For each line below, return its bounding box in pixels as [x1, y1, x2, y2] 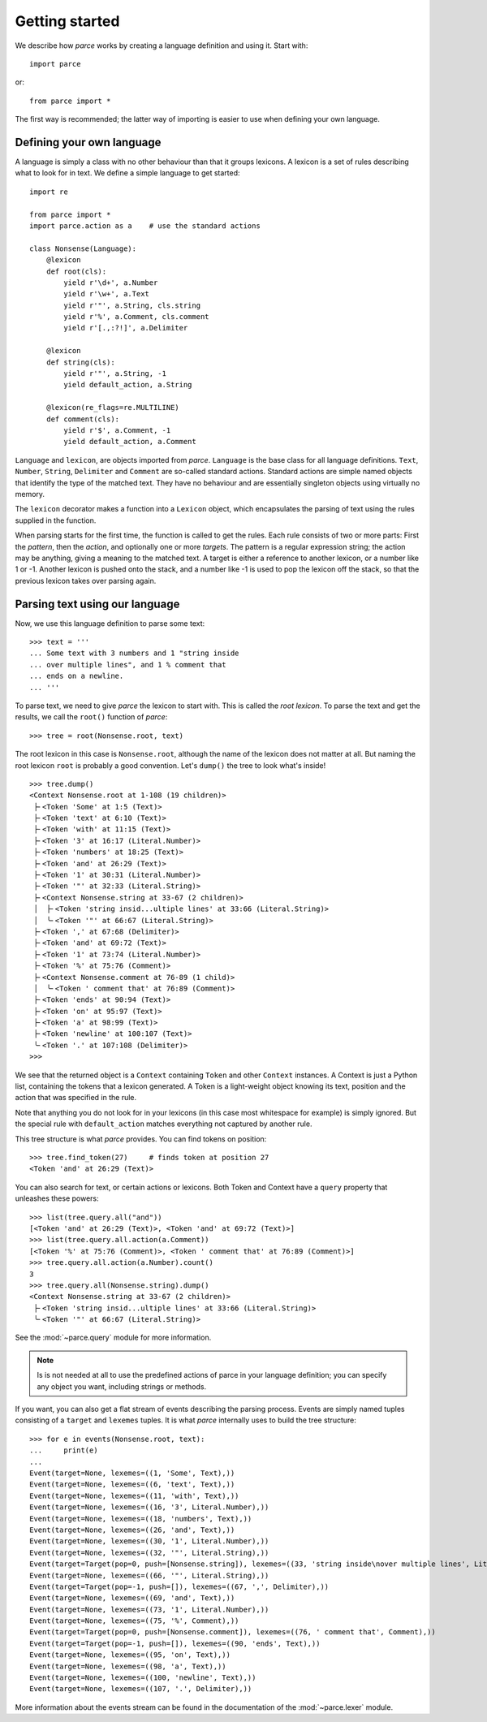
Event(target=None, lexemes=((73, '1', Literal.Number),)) [29, 1604, 269, 1614]
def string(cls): [45, 357, 115, 367]
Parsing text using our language [15, 597, 180, 611]
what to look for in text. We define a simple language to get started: [15, 168, 240, 178]
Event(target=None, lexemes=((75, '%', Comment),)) [29, 1616, 239, 1625]
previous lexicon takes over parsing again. [15, 576, 157, 585]
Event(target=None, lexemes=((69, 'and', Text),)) [29, 1594, 235, 1603]
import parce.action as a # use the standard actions [29, 221, 261, 231]
